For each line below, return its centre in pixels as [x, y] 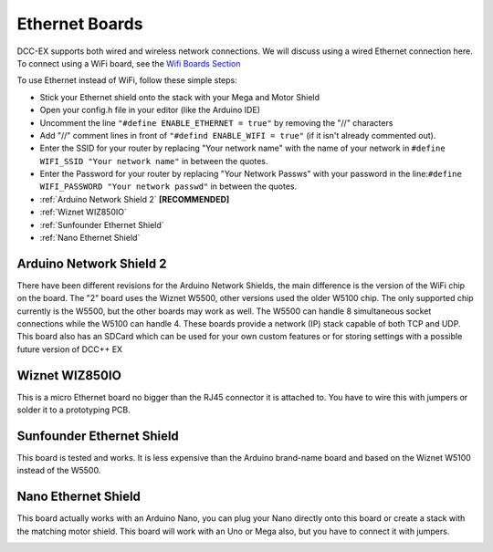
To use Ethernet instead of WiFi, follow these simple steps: [127, 80]
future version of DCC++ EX [70, 349]
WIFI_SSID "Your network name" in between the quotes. [154, 161]
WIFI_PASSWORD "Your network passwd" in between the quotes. [168, 186]
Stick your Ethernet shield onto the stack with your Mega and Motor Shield [179, 97]
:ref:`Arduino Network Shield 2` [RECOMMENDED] [135, 199]
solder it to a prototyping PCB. [74, 410]
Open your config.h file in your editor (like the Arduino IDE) [150, 110]
